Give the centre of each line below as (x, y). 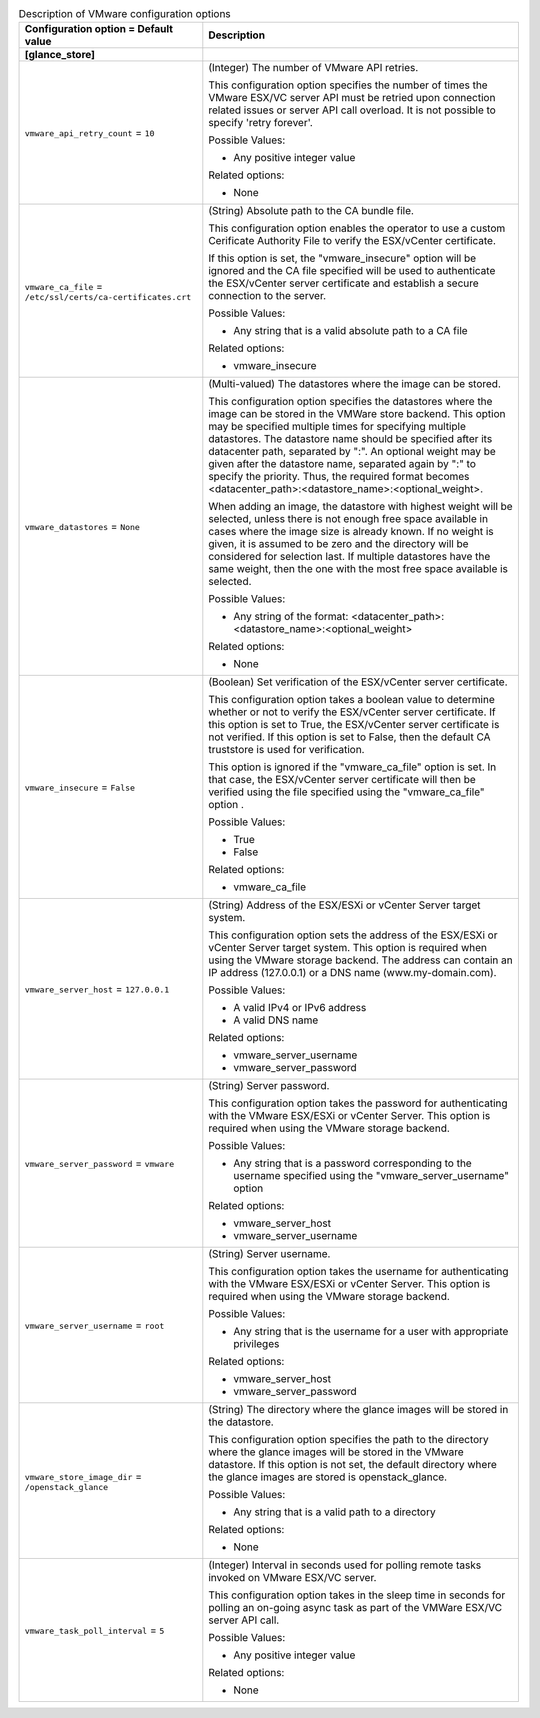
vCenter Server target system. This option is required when (347, 948)
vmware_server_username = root (94, 1325)
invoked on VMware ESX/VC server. (292, 1578)
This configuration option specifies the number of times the (348, 85)
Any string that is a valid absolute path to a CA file (351, 331)
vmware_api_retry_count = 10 (89, 133)
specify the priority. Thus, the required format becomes (339, 477)
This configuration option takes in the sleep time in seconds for (357, 1595)
